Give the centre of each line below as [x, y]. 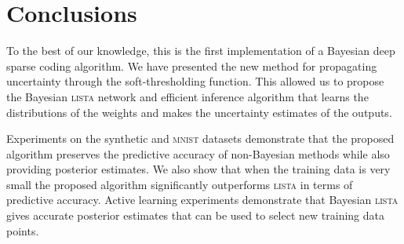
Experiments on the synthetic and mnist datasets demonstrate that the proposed [200, 138]
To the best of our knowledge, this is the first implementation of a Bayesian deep [201, 51]
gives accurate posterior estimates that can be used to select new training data [196, 215]
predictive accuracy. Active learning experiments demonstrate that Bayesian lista [202, 200]
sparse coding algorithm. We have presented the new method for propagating [192, 66]
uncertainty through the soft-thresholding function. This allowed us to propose [195, 81]
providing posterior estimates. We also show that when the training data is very [198, 169]
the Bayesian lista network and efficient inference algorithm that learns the [187, 96]
